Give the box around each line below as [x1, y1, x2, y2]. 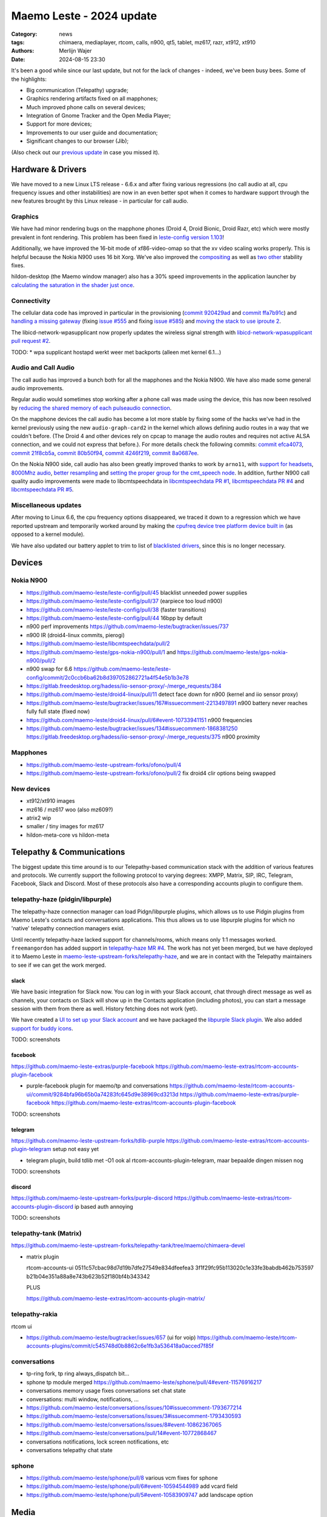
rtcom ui [11, 1323, 33, 1330]
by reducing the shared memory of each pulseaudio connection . [11, 404, 172, 411]
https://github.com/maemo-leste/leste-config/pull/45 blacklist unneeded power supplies [26, 589, 248, 596]
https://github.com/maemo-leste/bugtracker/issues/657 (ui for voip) [26, 1334, 196, 1341]
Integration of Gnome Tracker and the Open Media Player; [26, 112, 171, 120]
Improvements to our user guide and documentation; [26, 129, 158, 136]
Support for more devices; [26, 120, 92, 127]
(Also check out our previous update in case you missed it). [11, 149, 160, 156]
